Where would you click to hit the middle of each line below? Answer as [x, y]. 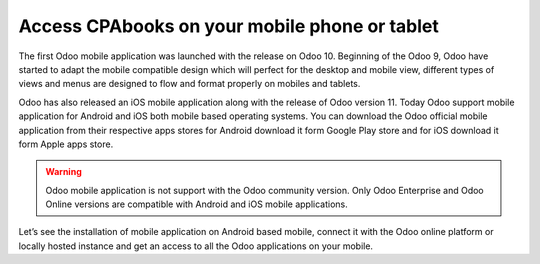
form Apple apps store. [66, 144]
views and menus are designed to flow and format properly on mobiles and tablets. [189, 84]
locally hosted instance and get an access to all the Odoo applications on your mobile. [196, 246]
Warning [63, 172]
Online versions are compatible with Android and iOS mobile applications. [197, 204]
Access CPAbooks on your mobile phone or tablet [228, 26]
